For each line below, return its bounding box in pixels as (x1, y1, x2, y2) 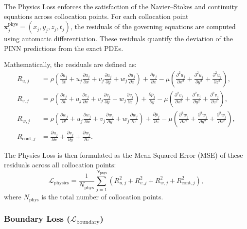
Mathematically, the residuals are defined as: (4, 59, 137, 69)
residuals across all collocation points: (4, 159, 116, 169)
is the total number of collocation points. (41, 192, 163, 202)
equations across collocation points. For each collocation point (4, 11, 189, 21)
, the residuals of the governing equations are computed (70, 21, 236, 32)
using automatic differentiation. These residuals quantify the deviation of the (4, 33, 233, 44)
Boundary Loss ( (4, 213, 71, 225)
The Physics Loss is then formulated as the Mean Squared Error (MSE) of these (4, 150, 243, 160)
